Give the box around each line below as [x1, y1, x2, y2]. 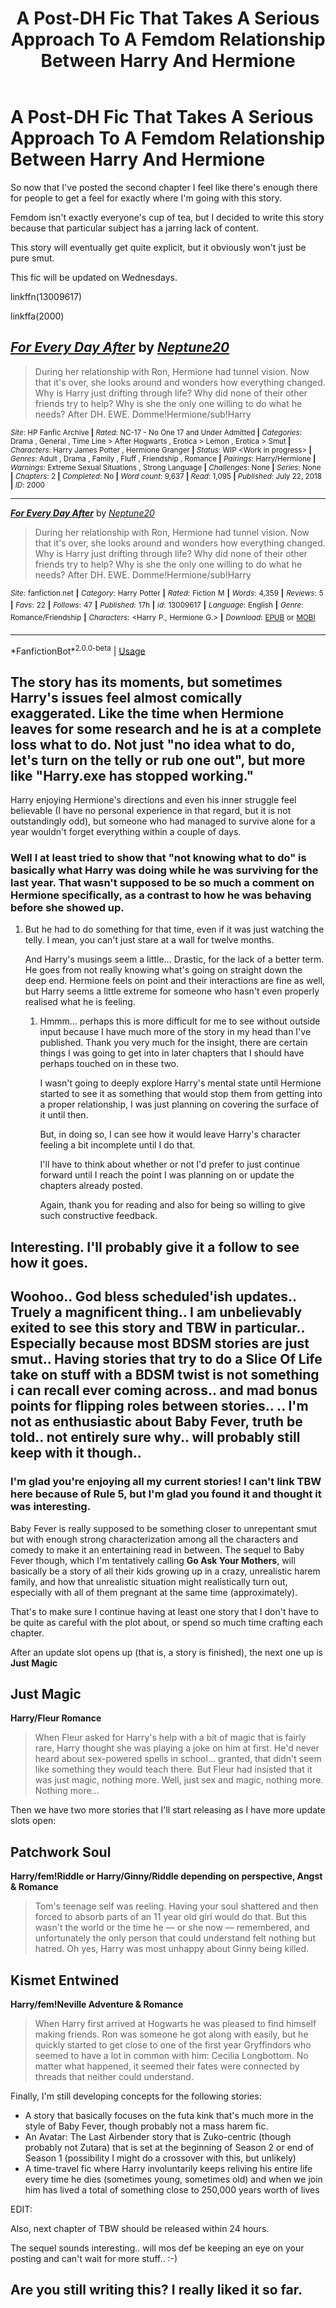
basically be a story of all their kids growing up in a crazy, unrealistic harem [10, 1565, 321, 1577]
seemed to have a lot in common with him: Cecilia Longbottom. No [34, 2050, 309, 2061]
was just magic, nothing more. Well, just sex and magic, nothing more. [34, 1774, 324, 1786]
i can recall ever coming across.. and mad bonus [10, 1382, 318, 1399]
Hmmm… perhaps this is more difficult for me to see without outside [39, 1015, 321, 1027]
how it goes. [10, 1254, 89, 1271]
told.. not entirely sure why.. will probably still [10, 1429, 301, 1446]
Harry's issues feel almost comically [10, 689, 243, 706]
